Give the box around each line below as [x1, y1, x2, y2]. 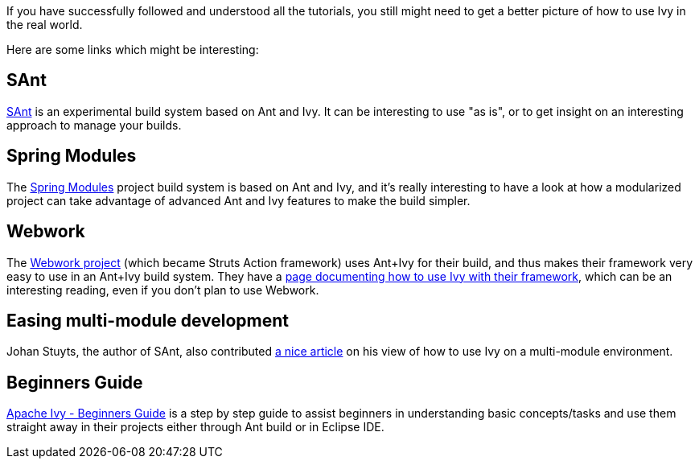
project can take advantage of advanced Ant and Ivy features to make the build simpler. [6, 193, 471, 208]
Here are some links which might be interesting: [6, 43, 259, 56]
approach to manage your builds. [6, 117, 182, 132]
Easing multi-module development [6, 310, 290, 331]
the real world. [6, 18, 83, 31]
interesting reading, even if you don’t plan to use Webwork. [6, 282, 319, 297]
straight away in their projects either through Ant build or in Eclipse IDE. [6, 420, 384, 434]
